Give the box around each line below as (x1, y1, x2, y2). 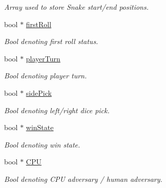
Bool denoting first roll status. (4, 36, 98, 47)
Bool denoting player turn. (4, 70, 87, 81)
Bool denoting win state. (4, 139, 80, 150)
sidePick (26, 87, 52, 98)
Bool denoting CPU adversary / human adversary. (4, 173, 162, 184)
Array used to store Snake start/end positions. (4, 2, 149, 12)
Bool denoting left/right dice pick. (4, 105, 110, 115)
